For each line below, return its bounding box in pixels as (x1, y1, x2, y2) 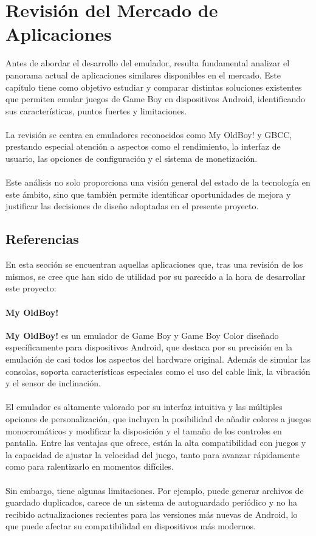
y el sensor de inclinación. (5, 377, 101, 389)
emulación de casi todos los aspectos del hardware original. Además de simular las (5, 353, 311, 365)
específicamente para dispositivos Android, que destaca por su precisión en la (5, 341, 293, 353)
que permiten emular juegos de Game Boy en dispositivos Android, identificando (5, 92, 306, 105)
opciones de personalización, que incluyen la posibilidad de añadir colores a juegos (5, 412, 311, 425)
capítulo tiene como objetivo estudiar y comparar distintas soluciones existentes (5, 80, 302, 93)
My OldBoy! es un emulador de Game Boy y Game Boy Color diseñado (5, 329, 279, 341)
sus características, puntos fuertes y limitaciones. (5, 104, 187, 117)
